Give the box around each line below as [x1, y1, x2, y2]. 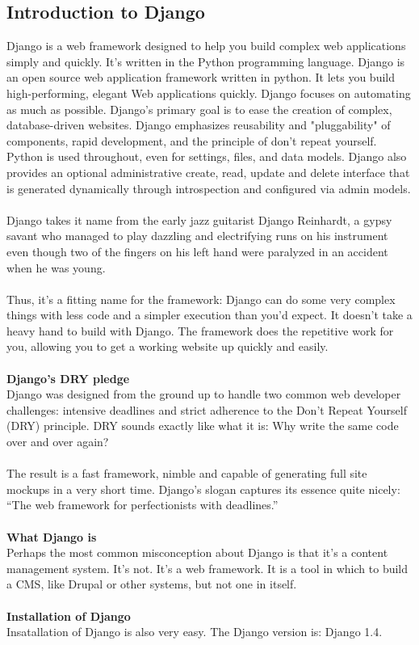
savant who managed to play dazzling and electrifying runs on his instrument [6, 227, 388, 244]
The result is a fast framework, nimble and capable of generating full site [6, 465, 367, 482]
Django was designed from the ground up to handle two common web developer [6, 386, 401, 403]
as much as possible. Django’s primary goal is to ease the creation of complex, [6, 100, 392, 117]
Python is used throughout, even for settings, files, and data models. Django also [6, 148, 407, 165]
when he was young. [6, 259, 106, 276]
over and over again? [6, 433, 109, 450]
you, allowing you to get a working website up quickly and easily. [6, 338, 329, 355]
